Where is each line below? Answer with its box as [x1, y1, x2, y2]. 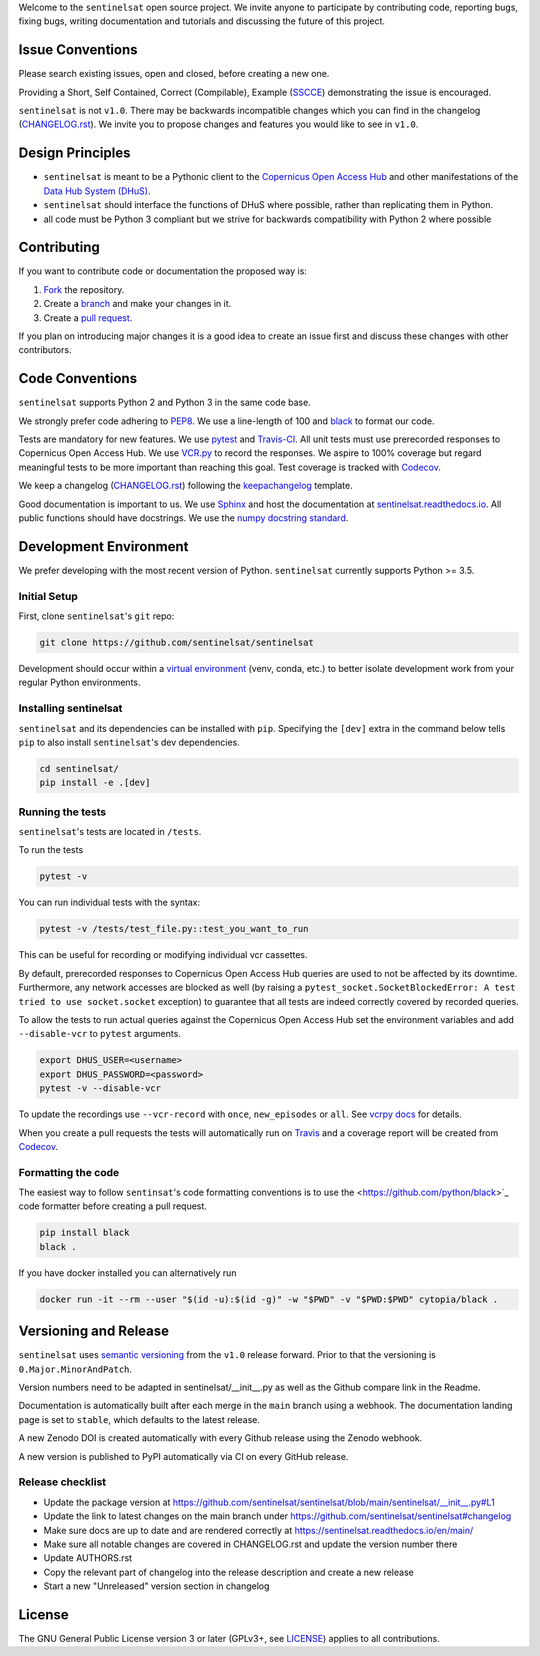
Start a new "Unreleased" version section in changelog [43, 1580, 270, 1592]
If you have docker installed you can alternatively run [18, 1266, 237, 1279]
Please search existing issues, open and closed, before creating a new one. [18, 68, 330, 80]
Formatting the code [18, 1165, 120, 1179]
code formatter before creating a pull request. [18, 1200, 207, 1212]
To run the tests [18, 844, 84, 856]
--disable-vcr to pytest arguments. [18, 1028, 182, 1040]
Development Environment [18, 538, 189, 555]
